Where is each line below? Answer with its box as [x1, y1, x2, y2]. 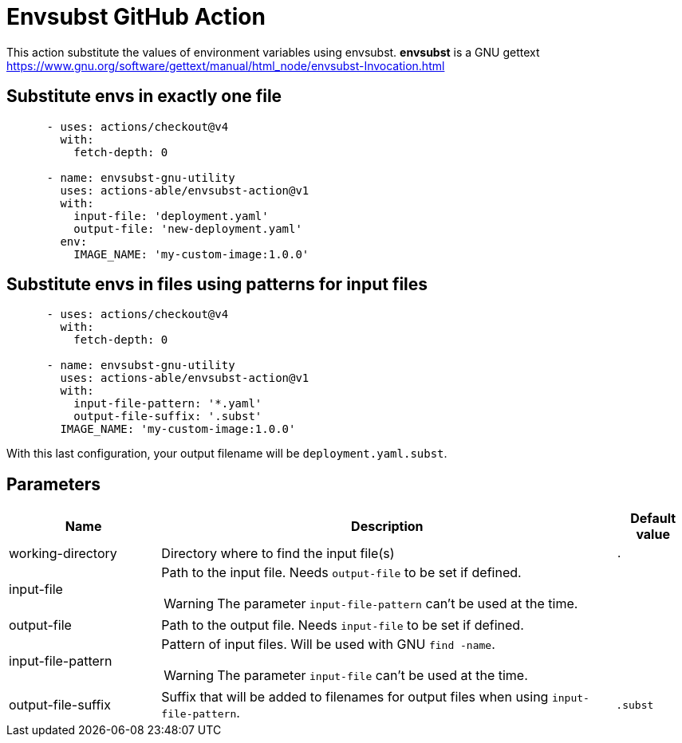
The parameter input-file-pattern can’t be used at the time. [217, 596, 578, 612]
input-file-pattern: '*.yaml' [73, 397, 262, 411]
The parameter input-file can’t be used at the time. [217, 667, 528, 684]
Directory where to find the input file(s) [161, 545, 395, 562]
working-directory [9, 545, 117, 562]
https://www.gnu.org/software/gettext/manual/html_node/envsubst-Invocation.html [6, 58, 445, 73]
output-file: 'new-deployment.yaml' [73, 222, 302, 235]
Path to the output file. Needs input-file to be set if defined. [161, 617, 524, 634]
